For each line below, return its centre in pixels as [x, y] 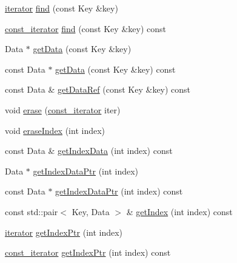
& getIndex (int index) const [179, 211]
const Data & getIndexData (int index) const [89, 151]
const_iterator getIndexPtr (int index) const [88, 252]
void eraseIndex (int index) [55, 130]
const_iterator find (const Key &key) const [85, 28]
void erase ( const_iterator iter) [63, 109]
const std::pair [32, 211]
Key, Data [91, 211]
